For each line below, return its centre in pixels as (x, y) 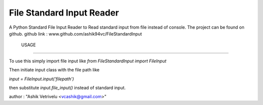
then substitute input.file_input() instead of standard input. (67, 87)
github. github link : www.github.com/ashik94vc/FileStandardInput (75, 34)
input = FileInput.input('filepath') (41, 79)
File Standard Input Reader (64, 13)
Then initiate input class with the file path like (54, 70)
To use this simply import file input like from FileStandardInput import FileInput (88, 61)
